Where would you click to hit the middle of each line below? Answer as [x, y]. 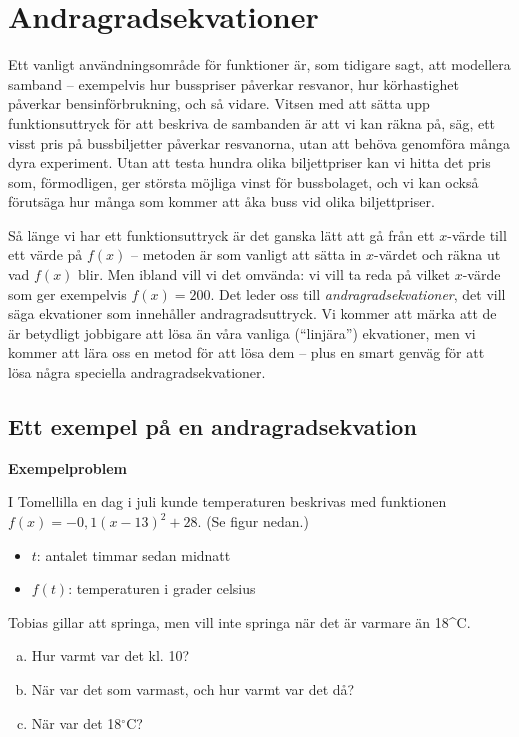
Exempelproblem [67, 467]
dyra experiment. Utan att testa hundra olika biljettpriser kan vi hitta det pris [249, 162]
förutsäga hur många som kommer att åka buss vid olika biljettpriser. [221, 201]
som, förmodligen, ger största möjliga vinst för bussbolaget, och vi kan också [243, 181]
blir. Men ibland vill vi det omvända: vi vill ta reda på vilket [264, 274]
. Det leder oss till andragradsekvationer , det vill [358, 293]
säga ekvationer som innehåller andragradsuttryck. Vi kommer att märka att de [252, 313]
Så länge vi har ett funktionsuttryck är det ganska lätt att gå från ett [221, 234]
